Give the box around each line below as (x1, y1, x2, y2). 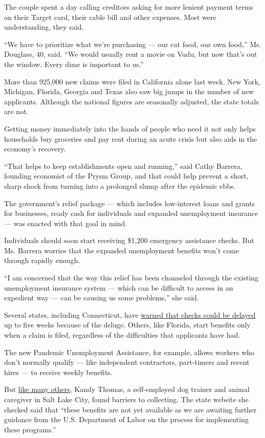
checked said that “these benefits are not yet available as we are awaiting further (4, 404, 257, 414)
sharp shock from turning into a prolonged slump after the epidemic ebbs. (4, 180, 236, 191)
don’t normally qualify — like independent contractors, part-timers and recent (4, 357, 250, 367)
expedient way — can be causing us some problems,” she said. (4, 292, 199, 303)
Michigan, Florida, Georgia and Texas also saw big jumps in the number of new (4, 86, 254, 97)
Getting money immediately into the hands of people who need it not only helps (4, 123, 256, 134)
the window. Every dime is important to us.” (4, 58, 144, 69)
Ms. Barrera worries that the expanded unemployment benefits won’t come (4, 245, 239, 255)
